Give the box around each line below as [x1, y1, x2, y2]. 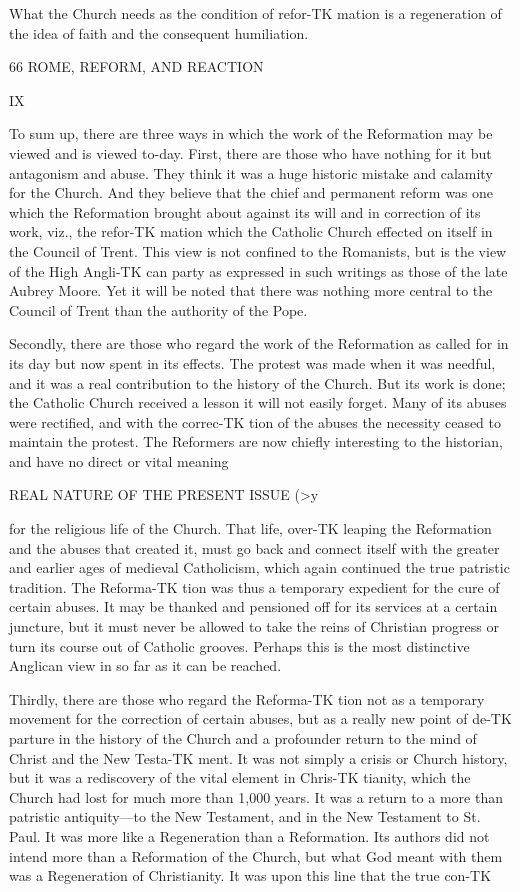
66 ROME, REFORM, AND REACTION [9, 56, 264, 77]
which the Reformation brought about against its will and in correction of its [9, 201, 481, 222]
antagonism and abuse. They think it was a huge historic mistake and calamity [9, 162, 493, 183]
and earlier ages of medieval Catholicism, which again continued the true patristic [9, 557, 510, 578]
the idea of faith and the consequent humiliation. [9, 22, 309, 43]
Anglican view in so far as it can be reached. [9, 655, 282, 676]
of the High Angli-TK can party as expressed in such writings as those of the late [9, 260, 508, 281]
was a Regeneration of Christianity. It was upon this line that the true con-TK [9, 865, 492, 886]
